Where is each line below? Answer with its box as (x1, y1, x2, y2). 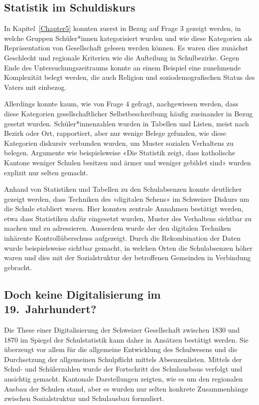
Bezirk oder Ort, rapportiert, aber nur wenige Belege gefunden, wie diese (4, 128, 227, 138)
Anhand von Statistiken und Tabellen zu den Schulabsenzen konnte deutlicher (4, 184, 242, 194)
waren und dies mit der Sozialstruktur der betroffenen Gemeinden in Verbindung (4, 252, 251, 263)
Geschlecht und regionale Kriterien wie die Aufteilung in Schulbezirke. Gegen (4, 52, 240, 62)
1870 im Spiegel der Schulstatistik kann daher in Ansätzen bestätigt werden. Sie (4, 334, 249, 345)
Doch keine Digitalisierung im (4, 286, 161, 302)
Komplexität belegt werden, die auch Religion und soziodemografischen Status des (4, 72, 255, 82)
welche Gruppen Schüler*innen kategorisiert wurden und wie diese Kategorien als (4, 32, 253, 43)
